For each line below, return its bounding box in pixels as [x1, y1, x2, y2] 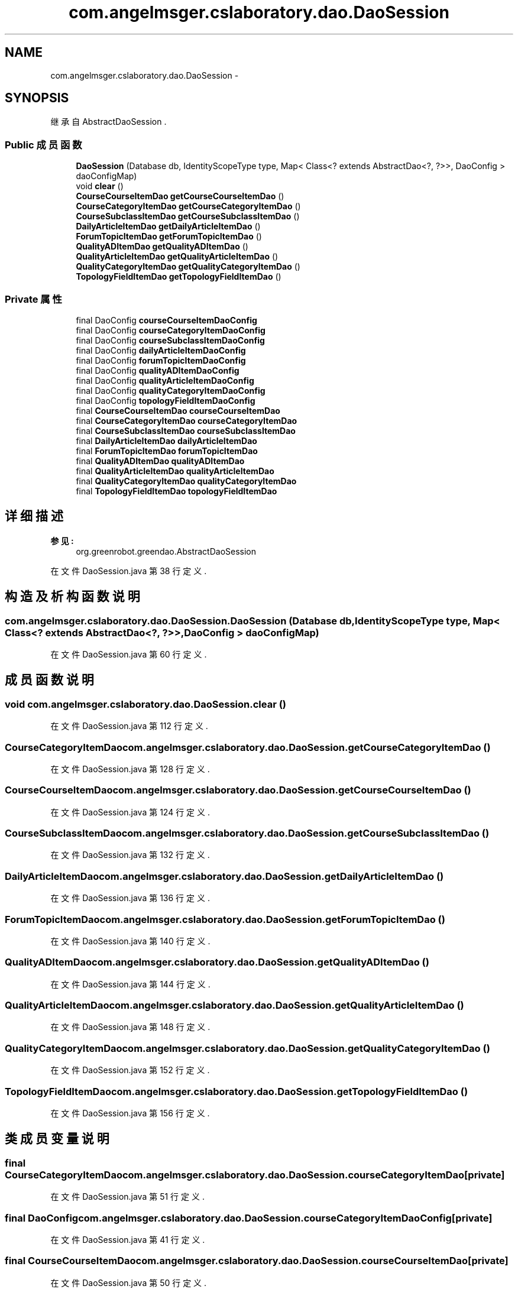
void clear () [76, 181, 124, 192]
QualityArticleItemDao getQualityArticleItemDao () [76, 251, 279, 262]
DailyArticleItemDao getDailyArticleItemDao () [76, 221, 261, 232]
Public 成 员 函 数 [5, 138, 82, 151]
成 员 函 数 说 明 [5, 672, 94, 688]
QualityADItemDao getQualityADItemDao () [76, 241, 248, 252]
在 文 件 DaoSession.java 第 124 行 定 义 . [50, 807, 210, 817]
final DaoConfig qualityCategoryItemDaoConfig [76, 385, 266, 396]
